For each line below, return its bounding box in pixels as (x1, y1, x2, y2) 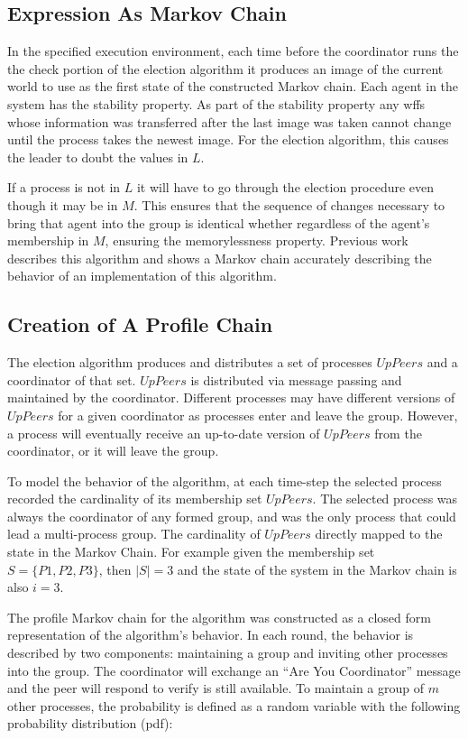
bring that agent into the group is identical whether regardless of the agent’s (7, 213, 430, 232)
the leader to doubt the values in (7, 147, 188, 166)
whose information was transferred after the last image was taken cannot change (7, 112, 452, 131)
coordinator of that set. (7, 370, 136, 389)
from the (374, 423, 422, 442)
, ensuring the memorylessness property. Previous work (105, 231, 408, 250)
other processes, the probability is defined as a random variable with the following (7, 696, 461, 715)
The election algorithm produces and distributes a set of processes (7, 353, 372, 372)
